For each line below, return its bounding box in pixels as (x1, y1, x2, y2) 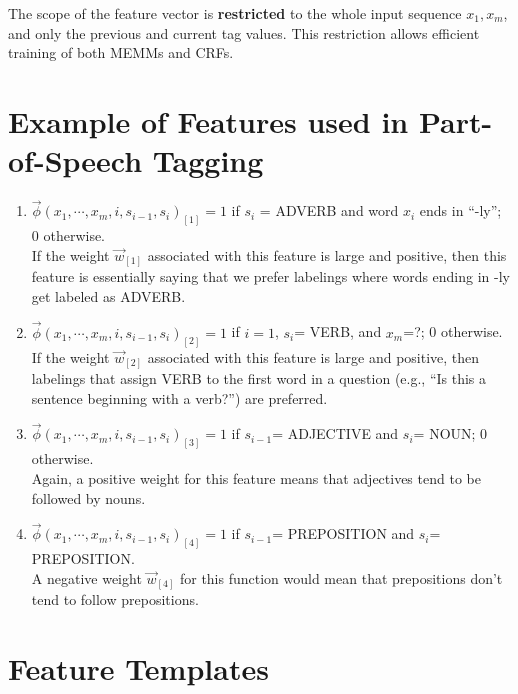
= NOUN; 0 (413, 423, 488, 444)
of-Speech (8, 140, 143, 181)
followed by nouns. (31, 487, 146, 508)
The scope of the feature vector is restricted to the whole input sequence (8, 3, 462, 23)
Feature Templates (8, 648, 269, 689)
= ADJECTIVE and (272, 423, 399, 444)
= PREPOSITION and (272, 523, 415, 544)
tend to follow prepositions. (31, 589, 199, 610)
